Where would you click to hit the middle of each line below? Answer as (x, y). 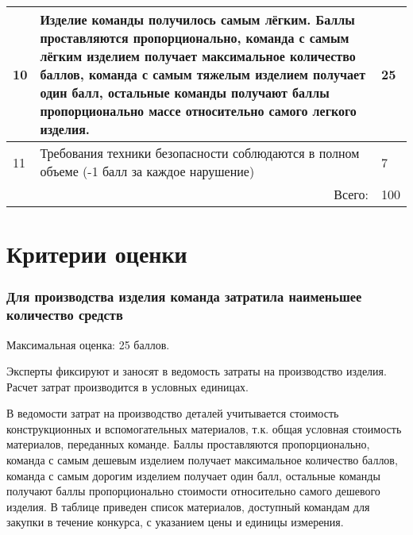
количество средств (65, 315)
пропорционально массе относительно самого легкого (198, 111)
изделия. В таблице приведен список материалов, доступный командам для (188, 506)
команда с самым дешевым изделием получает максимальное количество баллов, (202, 460)
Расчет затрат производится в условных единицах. (127, 386)
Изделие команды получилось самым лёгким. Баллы (197, 19)
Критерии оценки (97, 254)
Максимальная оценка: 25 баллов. (88, 344)
